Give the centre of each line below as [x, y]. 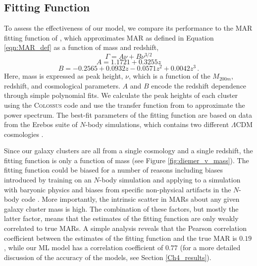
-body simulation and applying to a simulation [170, 180]
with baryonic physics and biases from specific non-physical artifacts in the [118, 189]
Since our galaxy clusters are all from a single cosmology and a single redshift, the [128, 151]
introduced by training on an [48, 180]
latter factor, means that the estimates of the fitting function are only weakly [121, 218]
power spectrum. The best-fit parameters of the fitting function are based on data [128, 114]
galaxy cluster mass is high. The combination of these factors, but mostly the [121, 208]
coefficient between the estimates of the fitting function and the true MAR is [121, 238]
